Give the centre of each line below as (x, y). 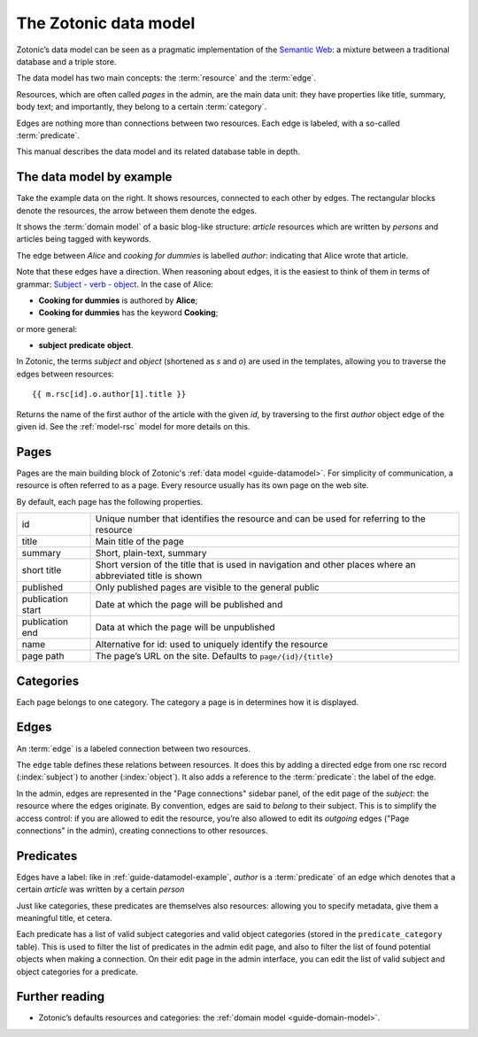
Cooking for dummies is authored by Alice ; (118, 300)
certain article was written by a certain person (100, 889)
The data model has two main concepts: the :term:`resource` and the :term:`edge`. (166, 78)
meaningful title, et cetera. (64, 917)
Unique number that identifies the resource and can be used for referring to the (261, 519)
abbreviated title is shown (149, 576)
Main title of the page (140, 542)
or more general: (47, 329)
